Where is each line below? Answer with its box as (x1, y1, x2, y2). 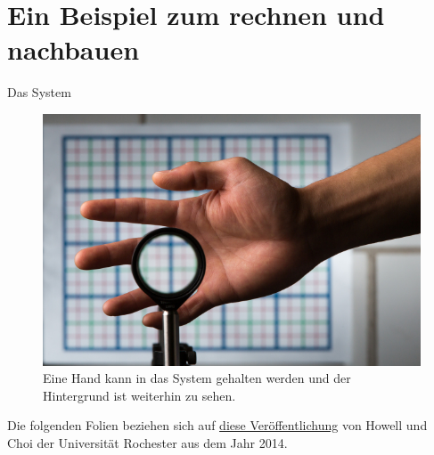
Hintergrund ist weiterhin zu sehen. (43, 386, 236, 404)
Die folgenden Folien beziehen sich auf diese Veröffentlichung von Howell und (7, 416, 428, 435)
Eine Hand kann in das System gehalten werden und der (43, 369, 351, 387)
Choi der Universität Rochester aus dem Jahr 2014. (7, 433, 288, 451)
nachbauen (7, 31, 140, 68)
